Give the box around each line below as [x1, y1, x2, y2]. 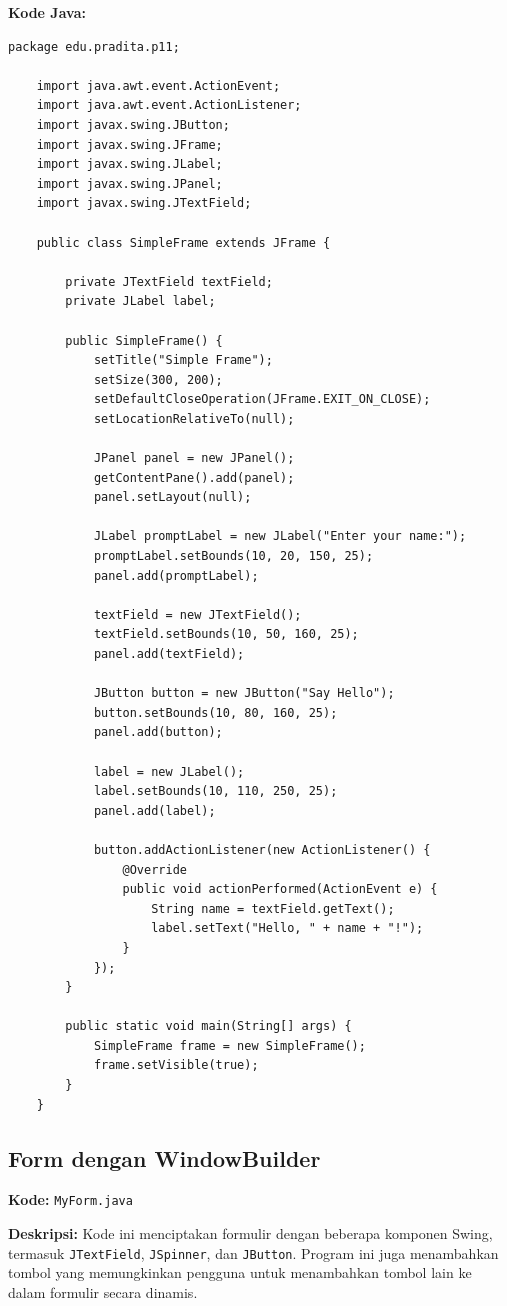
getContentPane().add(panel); [93, 470, 295, 485]
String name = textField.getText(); [151, 901, 395, 916]
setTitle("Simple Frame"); [93, 353, 273, 368]
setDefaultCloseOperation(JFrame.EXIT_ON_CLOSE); [93, 392, 431, 407]
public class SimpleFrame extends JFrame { [36, 235, 331, 250]
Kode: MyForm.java [8, 1189, 133, 1210]
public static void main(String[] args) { [65, 1019, 352, 1034]
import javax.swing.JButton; [36, 117, 230, 132]
